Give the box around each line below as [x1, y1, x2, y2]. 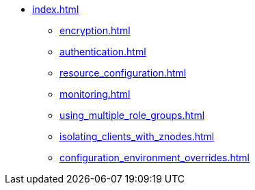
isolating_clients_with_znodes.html [59, 131, 215, 142]
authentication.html [59, 46, 146, 57]
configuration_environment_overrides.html [59, 152, 250, 163]
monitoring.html [59, 88, 131, 100]
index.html [32, 3, 79, 15]
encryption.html [59, 25, 131, 36]
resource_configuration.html [59, 67, 187, 79]
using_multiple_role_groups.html [59, 109, 205, 121]
